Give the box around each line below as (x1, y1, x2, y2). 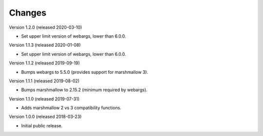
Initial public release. (21, 122, 63, 129)
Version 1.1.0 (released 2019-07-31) (9, 96, 80, 102)
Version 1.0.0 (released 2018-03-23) (9, 114, 82, 119)
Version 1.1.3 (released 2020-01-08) (9, 42, 81, 48)
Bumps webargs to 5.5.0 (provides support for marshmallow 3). (21, 69, 149, 75)
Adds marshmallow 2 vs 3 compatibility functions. (21, 105, 122, 111)
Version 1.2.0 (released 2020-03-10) (9, 24, 82, 30)
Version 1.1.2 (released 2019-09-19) (9, 60, 80, 66)
